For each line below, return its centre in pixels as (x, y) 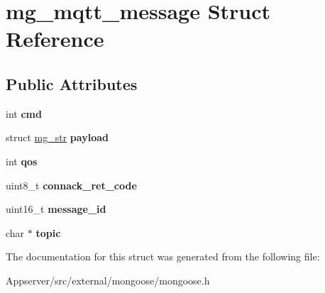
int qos (22, 161)
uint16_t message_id (56, 209)
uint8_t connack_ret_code (71, 185)
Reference (55, 39)
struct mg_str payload (57, 137)
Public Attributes (72, 83)
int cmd (24, 113)
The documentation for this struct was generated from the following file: (163, 256)
